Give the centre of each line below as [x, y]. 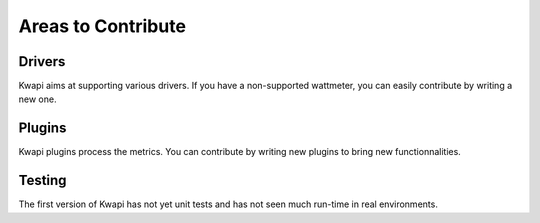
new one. [37, 99]
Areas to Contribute [102, 26]
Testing [42, 180]
